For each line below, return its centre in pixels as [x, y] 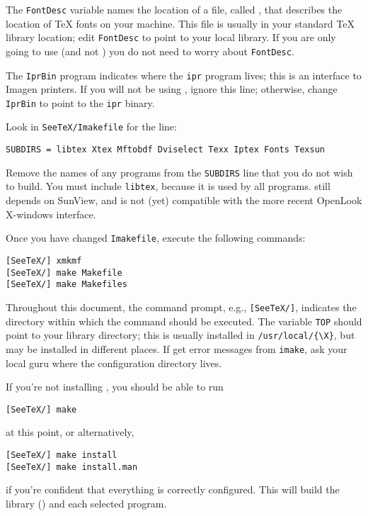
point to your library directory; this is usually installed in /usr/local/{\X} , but [180, 335]
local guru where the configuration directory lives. [114, 363]
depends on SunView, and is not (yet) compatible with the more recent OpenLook [184, 200]
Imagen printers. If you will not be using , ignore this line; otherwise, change [172, 89]
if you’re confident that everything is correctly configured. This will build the [173, 489]
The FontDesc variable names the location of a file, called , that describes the [174, 9]
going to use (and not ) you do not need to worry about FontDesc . [150, 51]
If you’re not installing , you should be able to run [115, 387]
